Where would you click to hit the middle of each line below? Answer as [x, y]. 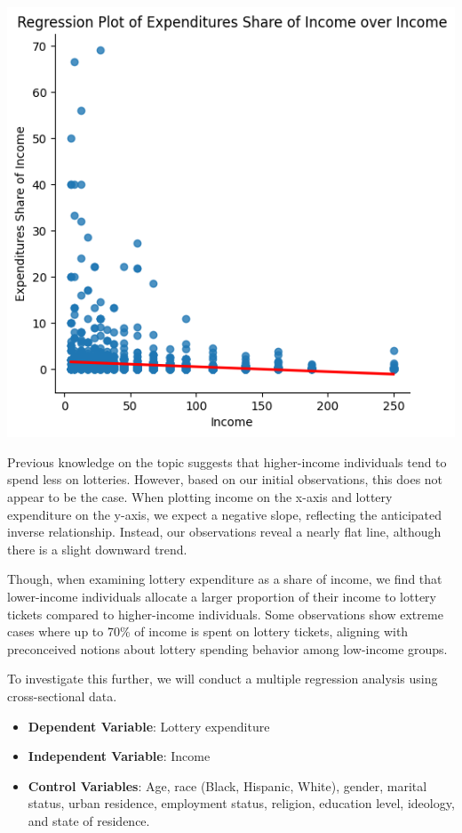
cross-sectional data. [62, 696]
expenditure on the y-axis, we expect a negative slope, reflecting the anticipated [225, 514]
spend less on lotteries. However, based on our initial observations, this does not [225, 479]
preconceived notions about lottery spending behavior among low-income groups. [227, 648]
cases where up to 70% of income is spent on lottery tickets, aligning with [208, 631]
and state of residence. [89, 820]
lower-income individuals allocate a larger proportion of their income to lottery [222, 596]
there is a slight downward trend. [97, 549]
